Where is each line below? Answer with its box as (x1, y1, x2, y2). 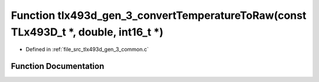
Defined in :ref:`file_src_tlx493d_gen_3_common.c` (25, 46, 149, 53)
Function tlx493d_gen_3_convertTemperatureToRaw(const (11, 9, 307, 22)
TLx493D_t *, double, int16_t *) (11, 25, 164, 38)
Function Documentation (11, 61, 105, 71)
